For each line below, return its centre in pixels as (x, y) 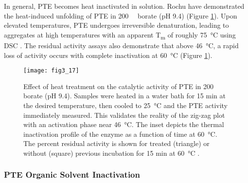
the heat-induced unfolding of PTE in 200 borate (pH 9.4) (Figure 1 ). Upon (121, 15)
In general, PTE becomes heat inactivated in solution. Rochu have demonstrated (124, 6)
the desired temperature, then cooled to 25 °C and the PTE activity (125, 105)
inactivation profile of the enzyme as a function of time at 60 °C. (120, 134)
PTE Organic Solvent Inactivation (72, 174)
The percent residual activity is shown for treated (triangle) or (116, 143)
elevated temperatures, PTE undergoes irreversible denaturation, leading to (116, 25)
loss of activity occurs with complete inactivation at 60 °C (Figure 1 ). (108, 55)
